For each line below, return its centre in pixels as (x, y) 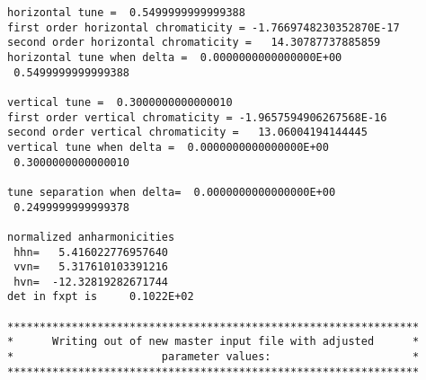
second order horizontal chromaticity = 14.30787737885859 (194, 43)
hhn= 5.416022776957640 (91, 252)
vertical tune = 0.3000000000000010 (120, 102)
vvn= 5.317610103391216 (91, 267)
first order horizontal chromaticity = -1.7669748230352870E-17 (204, 27)
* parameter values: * (213, 357)
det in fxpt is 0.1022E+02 (101, 297)
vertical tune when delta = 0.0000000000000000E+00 (168, 147)
